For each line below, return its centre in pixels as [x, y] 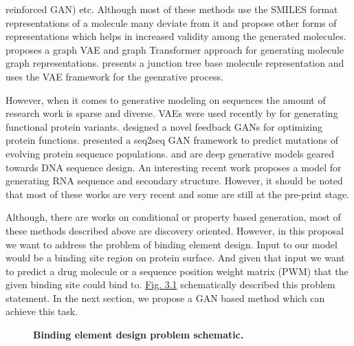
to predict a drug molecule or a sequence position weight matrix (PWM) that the [177, 271]
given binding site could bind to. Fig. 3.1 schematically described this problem [170, 284]
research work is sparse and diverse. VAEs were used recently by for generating [172, 113]
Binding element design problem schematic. [139, 335]
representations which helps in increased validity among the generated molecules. [176, 36]
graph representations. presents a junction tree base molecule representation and [175, 63]
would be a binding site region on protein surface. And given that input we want [175, 258]
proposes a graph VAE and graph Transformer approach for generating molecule [175, 49]
